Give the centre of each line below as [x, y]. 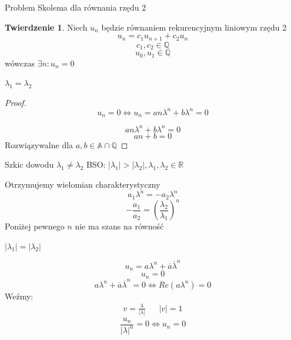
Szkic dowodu [29, 164]
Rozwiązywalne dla [39, 144]
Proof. [16, 102]
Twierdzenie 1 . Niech [46, 27]
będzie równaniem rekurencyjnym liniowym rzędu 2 [194, 27]
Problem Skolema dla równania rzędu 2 [76, 7]
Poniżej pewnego [35, 226]
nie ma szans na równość [119, 226]
